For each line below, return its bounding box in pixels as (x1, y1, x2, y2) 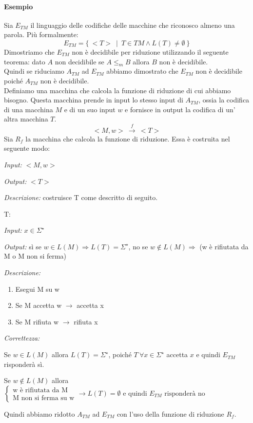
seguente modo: (4, 143, 50, 153)
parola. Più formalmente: (4, 29, 78, 40)
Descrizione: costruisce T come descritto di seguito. (4, 192, 158, 202)
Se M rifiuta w (15, 316, 59, 326)
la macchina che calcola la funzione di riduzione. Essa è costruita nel (25, 133, 230, 143)
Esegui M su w (15, 283, 59, 294)
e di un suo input (64, 104, 116, 114)
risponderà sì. (4, 359, 44, 369)
